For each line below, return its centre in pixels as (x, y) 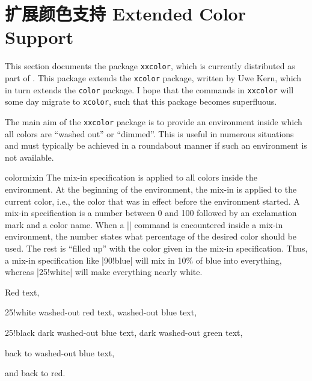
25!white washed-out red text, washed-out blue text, (101, 312)
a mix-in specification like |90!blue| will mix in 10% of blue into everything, (143, 260)
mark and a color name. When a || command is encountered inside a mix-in (144, 224)
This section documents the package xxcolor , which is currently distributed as (150, 66)
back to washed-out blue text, (60, 352)
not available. (29, 157)
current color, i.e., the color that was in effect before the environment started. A (152, 201)
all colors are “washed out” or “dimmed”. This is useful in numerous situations (149, 133)
